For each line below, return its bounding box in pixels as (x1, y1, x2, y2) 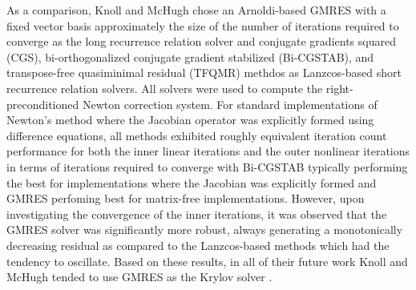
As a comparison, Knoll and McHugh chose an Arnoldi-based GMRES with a (6, 2, 386, 18)
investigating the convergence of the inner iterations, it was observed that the (6, 205, 387, 222)
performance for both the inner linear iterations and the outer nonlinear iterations (6, 143, 410, 159)
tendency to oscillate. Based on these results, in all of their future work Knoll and (6, 252, 408, 269)
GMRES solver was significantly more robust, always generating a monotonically (6, 221, 403, 238)
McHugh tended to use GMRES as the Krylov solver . (6, 268, 273, 285)
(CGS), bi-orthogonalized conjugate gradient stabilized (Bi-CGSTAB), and (6, 48, 374, 65)
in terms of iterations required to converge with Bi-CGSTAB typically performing (6, 158, 408, 175)
